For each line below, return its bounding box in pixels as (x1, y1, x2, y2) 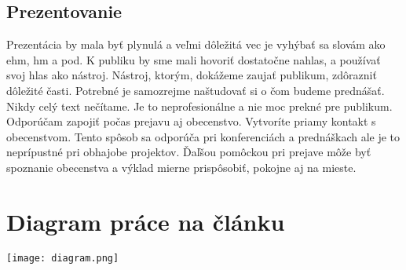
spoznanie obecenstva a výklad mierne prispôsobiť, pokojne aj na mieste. (6, 159, 357, 175)
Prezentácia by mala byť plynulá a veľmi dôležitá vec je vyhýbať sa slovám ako (6, 36, 386, 53)
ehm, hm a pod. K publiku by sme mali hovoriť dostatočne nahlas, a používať (6, 51, 381, 67)
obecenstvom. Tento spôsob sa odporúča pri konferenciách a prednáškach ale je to (6, 128, 401, 144)
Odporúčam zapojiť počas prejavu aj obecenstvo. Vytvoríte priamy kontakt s (6, 113, 376, 130)
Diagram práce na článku (6, 205, 285, 237)
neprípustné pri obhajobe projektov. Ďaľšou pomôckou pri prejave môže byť (6, 144, 371, 160)
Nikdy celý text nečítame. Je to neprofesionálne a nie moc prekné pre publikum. (6, 97, 393, 114)
